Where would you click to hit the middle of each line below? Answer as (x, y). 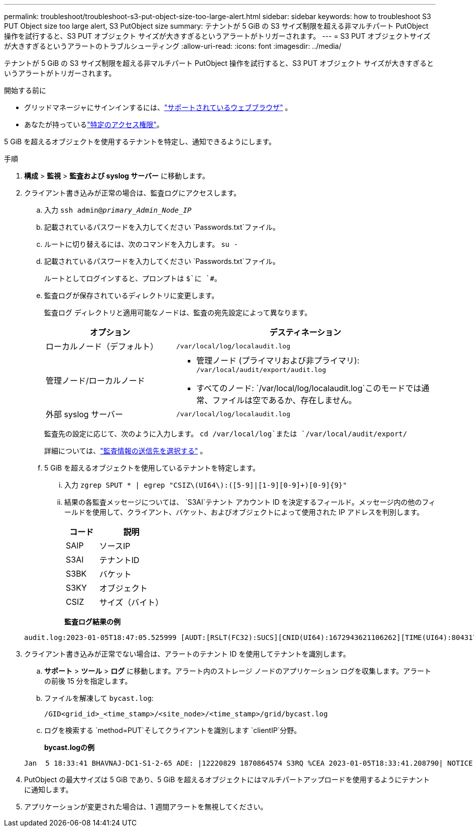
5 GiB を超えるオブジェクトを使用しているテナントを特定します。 (152, 468)
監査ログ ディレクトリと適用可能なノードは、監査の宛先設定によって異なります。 (178, 312)
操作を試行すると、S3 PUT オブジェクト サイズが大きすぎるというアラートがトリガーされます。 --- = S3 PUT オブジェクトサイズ (217, 36)
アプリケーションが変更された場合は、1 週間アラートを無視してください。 (146, 807)
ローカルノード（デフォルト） (102, 346)
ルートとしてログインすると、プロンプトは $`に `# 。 (133, 278)
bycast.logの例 (70, 747)
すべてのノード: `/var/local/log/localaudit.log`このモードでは (309, 388)
